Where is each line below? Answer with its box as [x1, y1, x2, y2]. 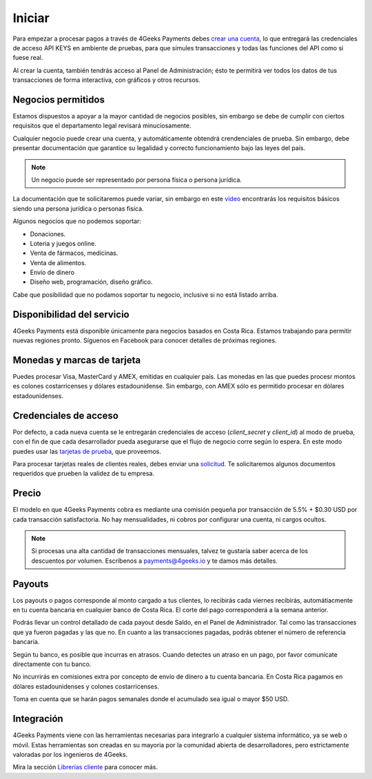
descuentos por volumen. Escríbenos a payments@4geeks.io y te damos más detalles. [31, 557, 278, 565]
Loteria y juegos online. [30, 239, 96, 247]
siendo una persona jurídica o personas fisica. [12, 204, 144, 213]
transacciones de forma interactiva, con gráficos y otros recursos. [12, 76, 201, 84]
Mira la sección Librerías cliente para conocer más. [12, 763, 158, 771]
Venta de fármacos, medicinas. [30, 249, 118, 258]
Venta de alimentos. [30, 258, 87, 267]
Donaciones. [30, 229, 66, 238]
